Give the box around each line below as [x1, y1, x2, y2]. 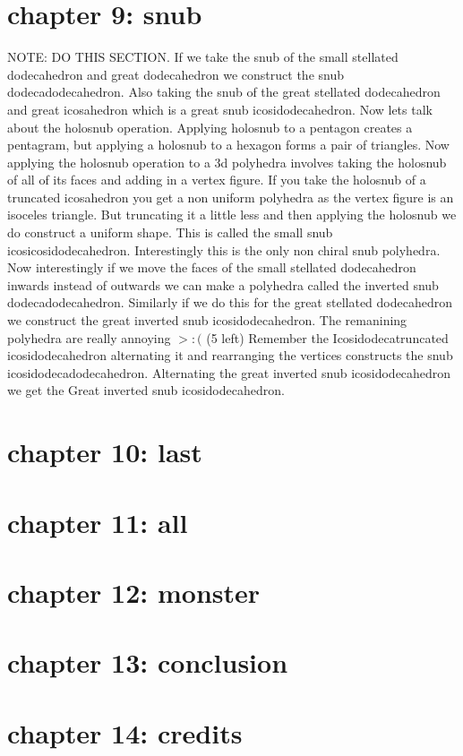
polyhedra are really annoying [7, 328, 171, 347]
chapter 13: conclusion [7, 644, 288, 681]
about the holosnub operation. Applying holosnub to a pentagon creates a [7, 117, 413, 136]
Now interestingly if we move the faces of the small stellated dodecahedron [7, 258, 416, 277]
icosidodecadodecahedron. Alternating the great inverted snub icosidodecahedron [7, 363, 451, 382]
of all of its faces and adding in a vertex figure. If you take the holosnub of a [7, 170, 426, 189]
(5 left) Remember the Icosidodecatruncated [206, 328, 449, 347]
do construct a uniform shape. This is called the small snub [7, 223, 333, 242]
